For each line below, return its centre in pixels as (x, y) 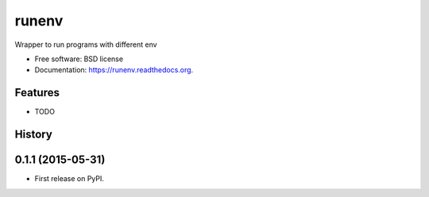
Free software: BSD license (79, 59)
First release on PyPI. (70, 179)
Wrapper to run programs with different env (86, 44)
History (34, 135)
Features (37, 93)
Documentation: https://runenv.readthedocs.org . (114, 70)
